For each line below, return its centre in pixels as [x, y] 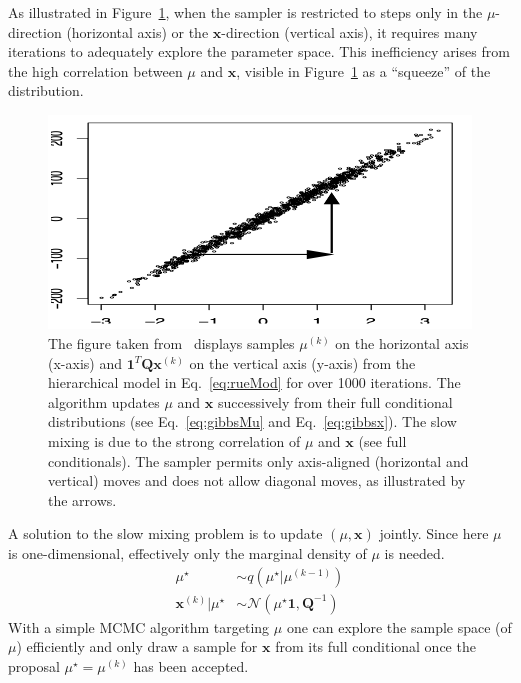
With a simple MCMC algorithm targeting [139, 626]
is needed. [414, 553]
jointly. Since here [434, 533]
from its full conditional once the [375, 646]
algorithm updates [104, 401]
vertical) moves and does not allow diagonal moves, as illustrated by [257, 480]
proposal [34, 665]
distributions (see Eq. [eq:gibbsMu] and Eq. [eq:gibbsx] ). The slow [252, 421]
